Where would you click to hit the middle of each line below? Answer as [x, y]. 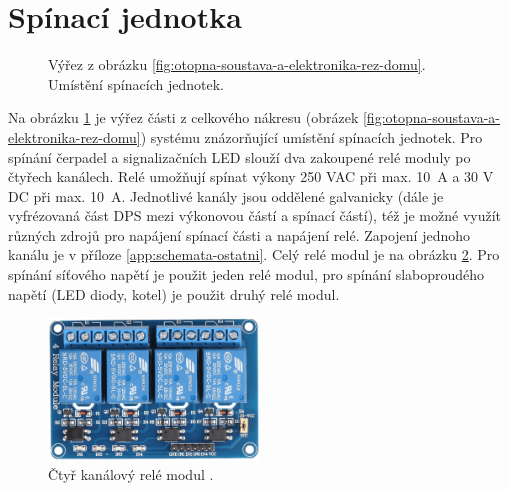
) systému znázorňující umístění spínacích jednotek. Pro [311, 136]
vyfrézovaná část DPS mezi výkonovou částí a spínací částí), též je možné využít [255, 215]
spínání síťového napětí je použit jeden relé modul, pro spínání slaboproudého [246, 274]
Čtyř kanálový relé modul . [131, 474]
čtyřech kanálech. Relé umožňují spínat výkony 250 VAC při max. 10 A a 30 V [251, 176]
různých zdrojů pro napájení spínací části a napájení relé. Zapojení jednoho [239, 234]
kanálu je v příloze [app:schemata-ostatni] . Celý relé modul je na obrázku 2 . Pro [254, 254]
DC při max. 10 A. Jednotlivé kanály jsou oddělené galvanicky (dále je [226, 195]
